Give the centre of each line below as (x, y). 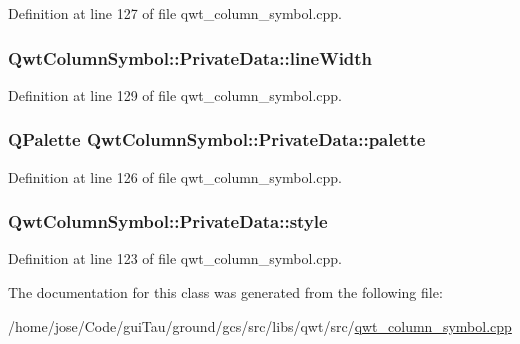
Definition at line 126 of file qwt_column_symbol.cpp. (175, 176)
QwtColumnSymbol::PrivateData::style (168, 221)
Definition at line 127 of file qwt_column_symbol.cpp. (175, 13)
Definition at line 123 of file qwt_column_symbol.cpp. (175, 258)
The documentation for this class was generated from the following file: (225, 292)
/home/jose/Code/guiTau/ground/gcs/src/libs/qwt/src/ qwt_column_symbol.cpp (260, 325)
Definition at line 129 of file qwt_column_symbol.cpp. (175, 94)
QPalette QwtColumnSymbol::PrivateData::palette (217, 139)
